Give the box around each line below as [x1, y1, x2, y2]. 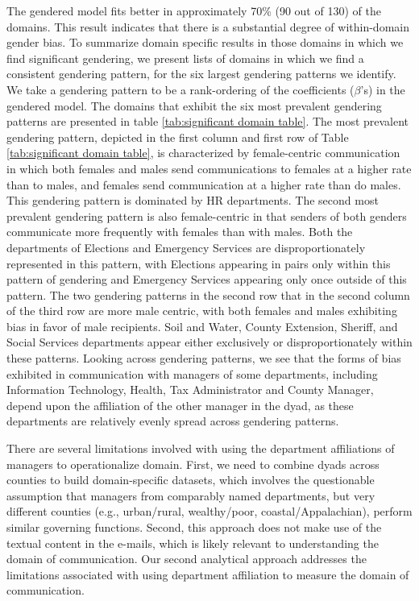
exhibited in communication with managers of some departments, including [6, 365, 378, 382]
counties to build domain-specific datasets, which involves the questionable [6, 471, 375, 488]
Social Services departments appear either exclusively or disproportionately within [6, 334, 413, 350]
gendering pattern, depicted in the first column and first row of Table [6, 128, 349, 145]
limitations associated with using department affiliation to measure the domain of [6, 566, 409, 582]
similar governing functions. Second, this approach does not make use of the [6, 519, 382, 535]
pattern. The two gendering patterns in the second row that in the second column [6, 286, 410, 303]
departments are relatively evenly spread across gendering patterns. [6, 412, 339, 429]
